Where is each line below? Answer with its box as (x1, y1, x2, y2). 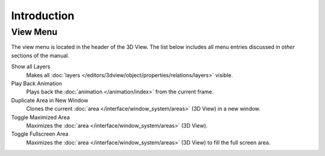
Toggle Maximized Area (11, 113, 70, 120)
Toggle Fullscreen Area (11, 130, 69, 138)
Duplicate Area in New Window (11, 96, 88, 104)
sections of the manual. (11, 52, 69, 59)
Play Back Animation (11, 80, 63, 87)
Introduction (11, 9, 75, 22)
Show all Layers (11, 63, 51, 70)
